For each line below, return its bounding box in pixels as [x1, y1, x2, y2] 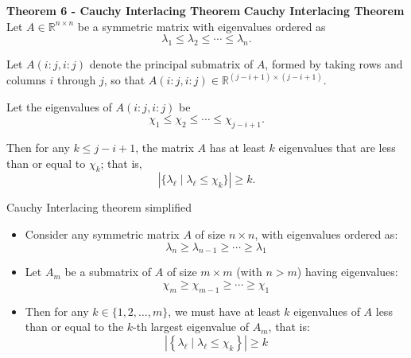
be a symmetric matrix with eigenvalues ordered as [77, 18, 326, 34]
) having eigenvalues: [297, 263, 398, 280]
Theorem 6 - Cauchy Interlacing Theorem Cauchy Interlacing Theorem [6, 2, 405, 18]
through [57, 72, 96, 88]
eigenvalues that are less [278, 139, 396, 155]
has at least [209, 139, 266, 155]
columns [6, 72, 46, 88]
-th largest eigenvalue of [133, 318, 250, 335]
